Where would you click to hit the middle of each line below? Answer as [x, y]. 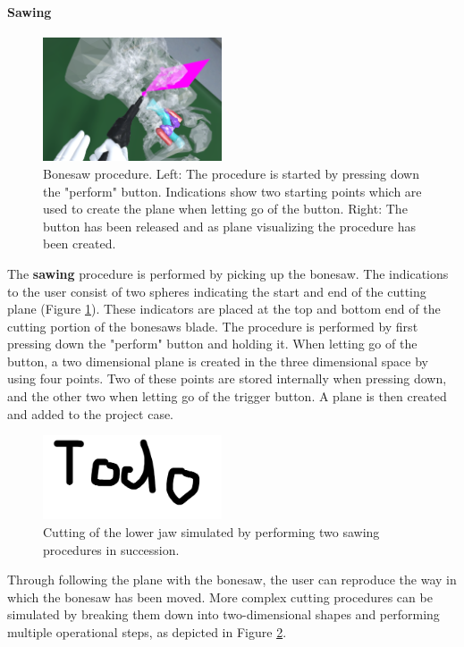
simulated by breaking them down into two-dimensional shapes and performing [224, 614]
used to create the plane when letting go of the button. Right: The [225, 209]
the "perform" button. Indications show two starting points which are [232, 191]
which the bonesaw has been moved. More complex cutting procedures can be [220, 597]
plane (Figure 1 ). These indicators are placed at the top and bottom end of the [224, 309]
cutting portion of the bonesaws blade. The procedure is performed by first [213, 326]
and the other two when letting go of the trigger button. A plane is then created [227, 396]
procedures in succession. [111, 549]
